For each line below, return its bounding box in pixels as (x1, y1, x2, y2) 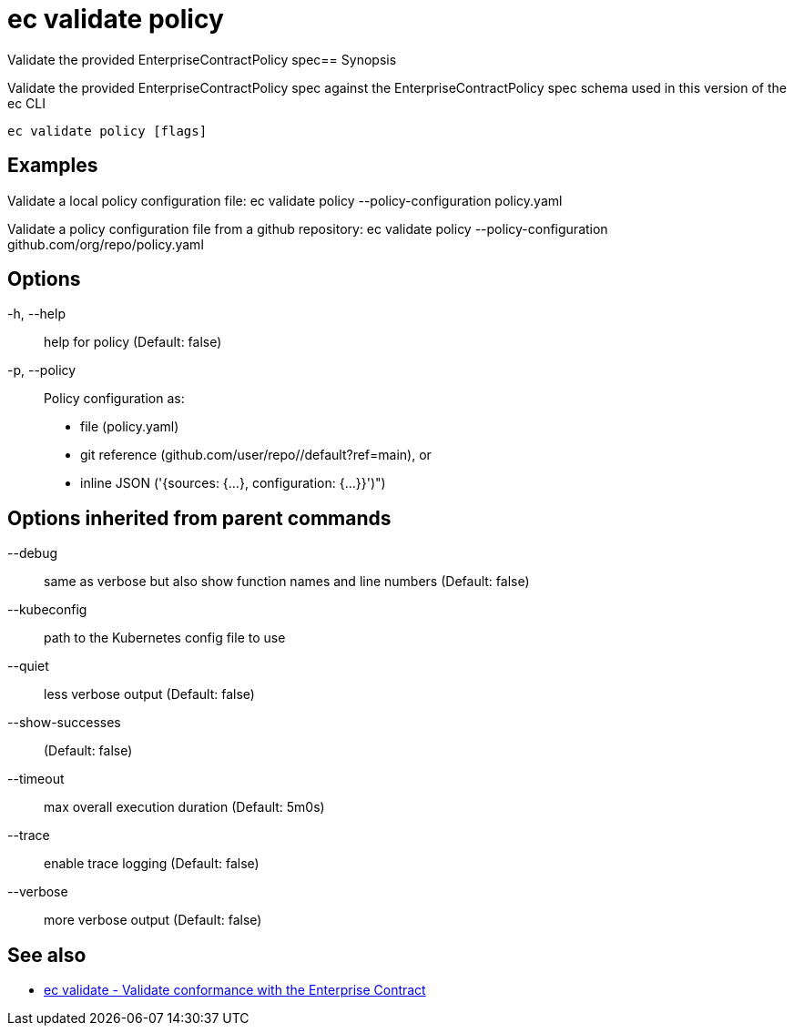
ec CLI (7, 95, 46, 111)
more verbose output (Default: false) (44, 912, 262, 928)
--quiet (7, 658, 49, 674)
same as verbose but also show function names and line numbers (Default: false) (44, 573, 530, 590)
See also (7, 943, 87, 967)
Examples (7, 154, 98, 177)
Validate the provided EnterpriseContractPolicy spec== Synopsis (7, 51, 397, 67)
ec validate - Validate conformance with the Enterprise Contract (44, 982, 426, 998)
